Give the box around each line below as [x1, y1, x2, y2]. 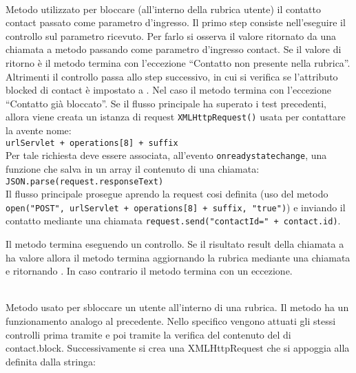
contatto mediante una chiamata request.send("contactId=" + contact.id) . [6, 213, 341, 228]
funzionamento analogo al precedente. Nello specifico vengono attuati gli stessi [6, 314, 336, 328]
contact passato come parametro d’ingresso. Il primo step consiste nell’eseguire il [6, 15, 346, 30]
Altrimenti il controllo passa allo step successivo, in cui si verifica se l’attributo [6, 69, 338, 83]
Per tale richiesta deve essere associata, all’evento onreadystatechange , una [6, 148, 327, 162]
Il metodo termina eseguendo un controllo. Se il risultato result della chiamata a [6, 237, 344, 251]
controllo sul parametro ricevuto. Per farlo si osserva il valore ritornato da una [6, 28, 337, 43]
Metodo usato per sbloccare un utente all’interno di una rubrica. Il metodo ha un [6, 300, 349, 315]
